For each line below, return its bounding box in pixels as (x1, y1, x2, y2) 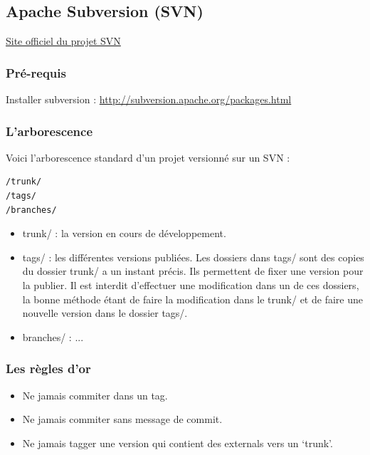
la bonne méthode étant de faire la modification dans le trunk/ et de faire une (22, 291, 363, 306)
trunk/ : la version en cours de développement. (22, 226, 226, 241)
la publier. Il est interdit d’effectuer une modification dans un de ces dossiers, (22, 277, 359, 292)
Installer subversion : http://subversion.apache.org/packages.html (6, 92, 292, 107)
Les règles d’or (6, 360, 91, 377)
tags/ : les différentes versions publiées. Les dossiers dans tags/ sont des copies (22, 249, 364, 264)
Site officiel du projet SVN (6, 33, 121, 48)
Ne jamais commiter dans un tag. (22, 387, 168, 402)
